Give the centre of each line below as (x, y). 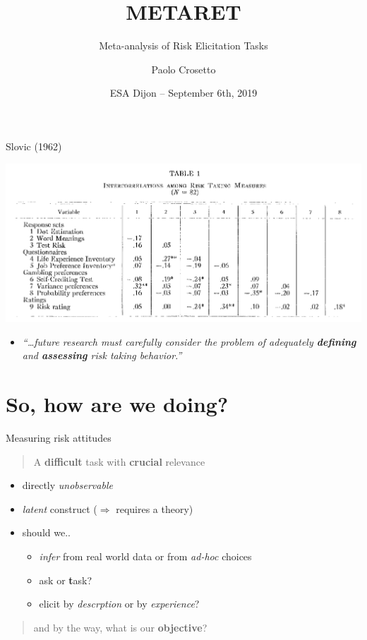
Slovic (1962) (34, 146)
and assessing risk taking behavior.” (102, 355)
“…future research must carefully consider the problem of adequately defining (189, 341)
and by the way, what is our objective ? (120, 627)
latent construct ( (60, 508)
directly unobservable (67, 485)
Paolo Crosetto (183, 69)
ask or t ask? (66, 580)
